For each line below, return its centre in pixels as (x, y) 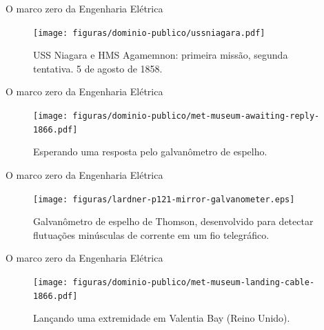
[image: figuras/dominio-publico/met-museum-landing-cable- (174, 282)
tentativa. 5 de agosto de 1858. (98, 68)
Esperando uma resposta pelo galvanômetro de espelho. (150, 152)
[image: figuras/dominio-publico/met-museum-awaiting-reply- (176, 116)
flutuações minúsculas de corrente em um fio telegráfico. (151, 234)
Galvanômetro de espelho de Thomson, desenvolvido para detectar (173, 221)
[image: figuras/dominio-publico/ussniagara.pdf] (149, 33)
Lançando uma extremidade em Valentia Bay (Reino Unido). (162, 318)
